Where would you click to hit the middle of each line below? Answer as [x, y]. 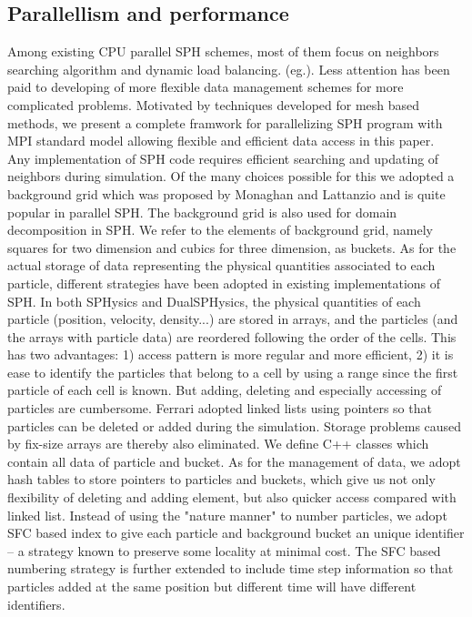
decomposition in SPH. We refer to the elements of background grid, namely [220, 230]
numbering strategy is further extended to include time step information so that [231, 568]
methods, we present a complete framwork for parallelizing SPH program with [225, 122]
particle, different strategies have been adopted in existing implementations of [224, 283]
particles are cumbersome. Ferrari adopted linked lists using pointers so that [220, 408]
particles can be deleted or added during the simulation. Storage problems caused [235, 425]
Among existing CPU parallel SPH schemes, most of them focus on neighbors [223, 51]
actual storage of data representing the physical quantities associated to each [221, 265]
